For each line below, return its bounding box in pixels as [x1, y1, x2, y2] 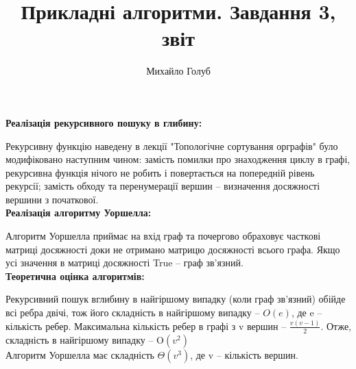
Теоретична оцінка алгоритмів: [5, 268, 145, 283]
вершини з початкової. [5, 192, 99, 206]
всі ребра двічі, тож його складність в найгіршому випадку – [5, 305, 260, 320]
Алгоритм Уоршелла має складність [5, 347, 154, 361]
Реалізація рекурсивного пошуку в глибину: [5, 115, 202, 129]
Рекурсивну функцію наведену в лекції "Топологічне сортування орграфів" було [5, 138, 338, 153]
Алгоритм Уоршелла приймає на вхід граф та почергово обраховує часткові [5, 229, 321, 243]
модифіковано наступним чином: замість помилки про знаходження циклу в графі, [5, 152, 351, 166]
